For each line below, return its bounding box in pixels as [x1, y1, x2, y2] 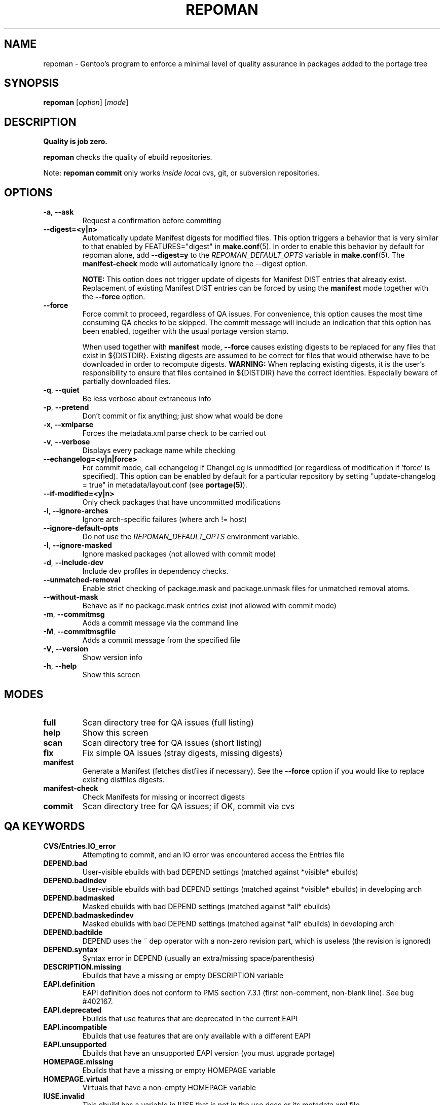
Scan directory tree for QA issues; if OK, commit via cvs [82, 801, 295, 811]
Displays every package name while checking [82, 446, 235, 455]
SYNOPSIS [4, 77, 59, 90]
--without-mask [43, 593, 98, 602]
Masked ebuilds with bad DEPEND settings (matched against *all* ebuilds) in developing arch [82, 919, 394, 928]
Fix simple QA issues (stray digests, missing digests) [82, 747, 283, 758]
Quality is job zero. [43, 137, 108, 146]
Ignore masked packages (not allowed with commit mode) [82, 549, 276, 559]
